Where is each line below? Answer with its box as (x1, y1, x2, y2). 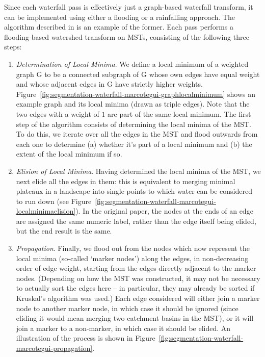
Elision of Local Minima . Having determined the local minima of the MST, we (16, 165, 261, 176)
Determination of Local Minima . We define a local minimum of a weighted (16, 58, 249, 69)
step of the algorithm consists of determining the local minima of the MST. (16, 118, 252, 129)
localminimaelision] (16, 206, 76, 216)
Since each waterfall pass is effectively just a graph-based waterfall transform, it (4, 2, 253, 12)
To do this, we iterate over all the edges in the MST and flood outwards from (16, 129, 258, 139)
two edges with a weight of (16, 108, 99, 119)
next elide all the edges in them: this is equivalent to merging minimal (16, 175, 235, 186)
